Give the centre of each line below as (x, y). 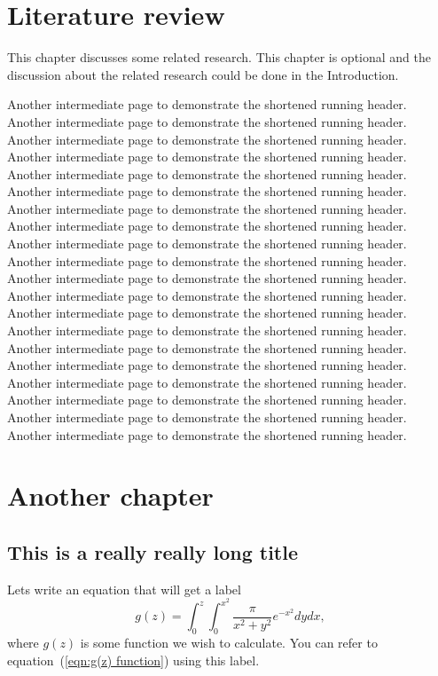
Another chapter (110, 495)
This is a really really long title (153, 551)
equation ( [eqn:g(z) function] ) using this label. (133, 660)
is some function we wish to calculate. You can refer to (229, 643)
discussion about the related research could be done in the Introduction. (203, 74)
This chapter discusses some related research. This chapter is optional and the (219, 57)
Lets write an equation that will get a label (124, 589)
